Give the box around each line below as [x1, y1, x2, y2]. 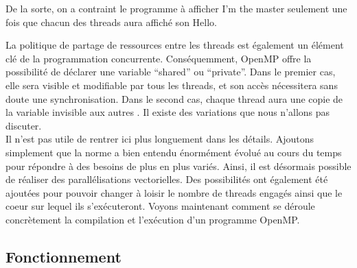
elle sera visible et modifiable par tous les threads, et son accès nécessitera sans [5, 77, 338, 92]
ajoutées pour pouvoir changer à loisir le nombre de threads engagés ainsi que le [5, 185, 343, 199]
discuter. [5, 118, 42, 132]
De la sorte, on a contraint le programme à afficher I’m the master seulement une [5, 1, 347, 15]
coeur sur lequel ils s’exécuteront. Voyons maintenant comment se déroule [5, 199, 315, 213]
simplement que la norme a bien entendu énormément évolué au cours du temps [5, 145, 342, 159]
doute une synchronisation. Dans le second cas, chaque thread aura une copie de [5, 91, 343, 106]
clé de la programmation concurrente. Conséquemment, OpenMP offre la [5, 51, 312, 65]
